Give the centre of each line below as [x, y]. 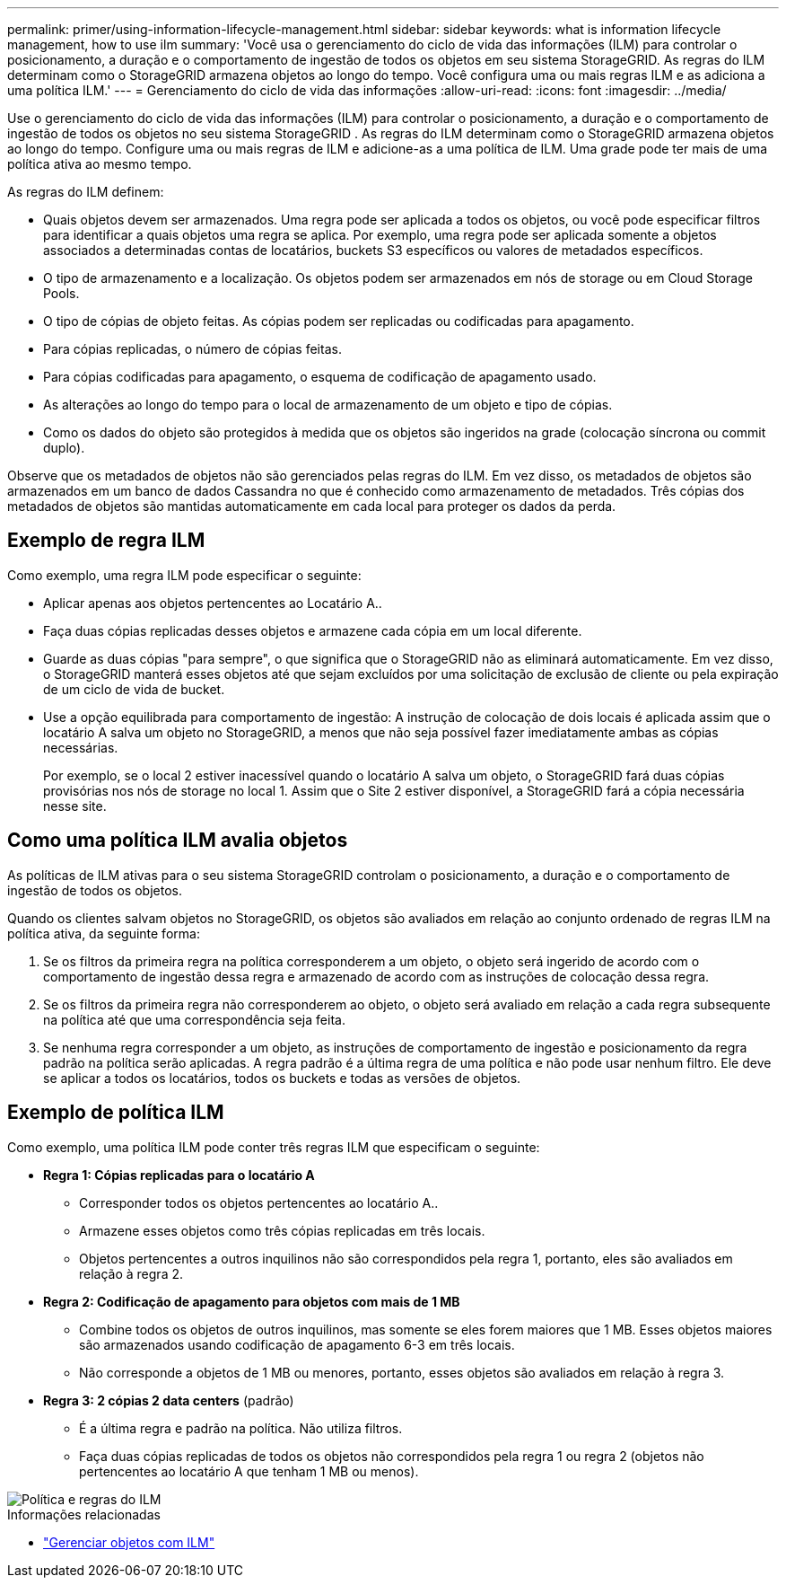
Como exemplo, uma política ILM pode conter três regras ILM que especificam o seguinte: [274, 1147]
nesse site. [75, 806]
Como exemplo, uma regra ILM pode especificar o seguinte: [184, 575]
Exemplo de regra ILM [106, 541]
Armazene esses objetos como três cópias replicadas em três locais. [282, 1230]
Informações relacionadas [84, 1514]
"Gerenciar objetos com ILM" [129, 1542]
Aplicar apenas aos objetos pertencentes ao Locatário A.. [213, 603]
